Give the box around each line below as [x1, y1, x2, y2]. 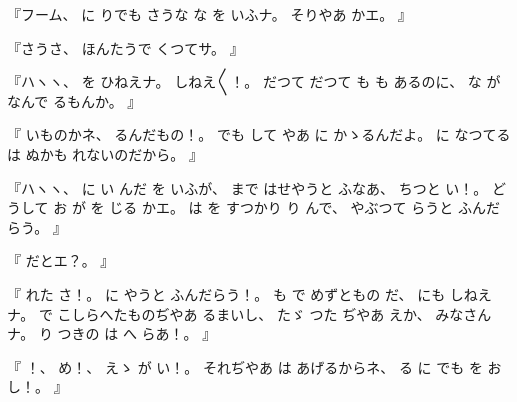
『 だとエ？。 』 [7, 250, 115, 271]
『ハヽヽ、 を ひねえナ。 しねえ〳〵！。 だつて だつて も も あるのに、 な [7, 71, 482, 92]
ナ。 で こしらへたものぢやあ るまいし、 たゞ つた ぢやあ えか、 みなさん [7, 303, 492, 324]
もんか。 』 [66, 90, 142, 111]
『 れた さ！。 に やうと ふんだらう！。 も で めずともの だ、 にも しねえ [7, 283, 492, 304]
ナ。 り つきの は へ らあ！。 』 [7, 323, 217, 344]
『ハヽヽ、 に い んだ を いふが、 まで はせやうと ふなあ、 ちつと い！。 [7, 177, 488, 198]
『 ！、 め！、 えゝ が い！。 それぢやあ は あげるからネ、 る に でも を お [7, 356, 502, 377]
